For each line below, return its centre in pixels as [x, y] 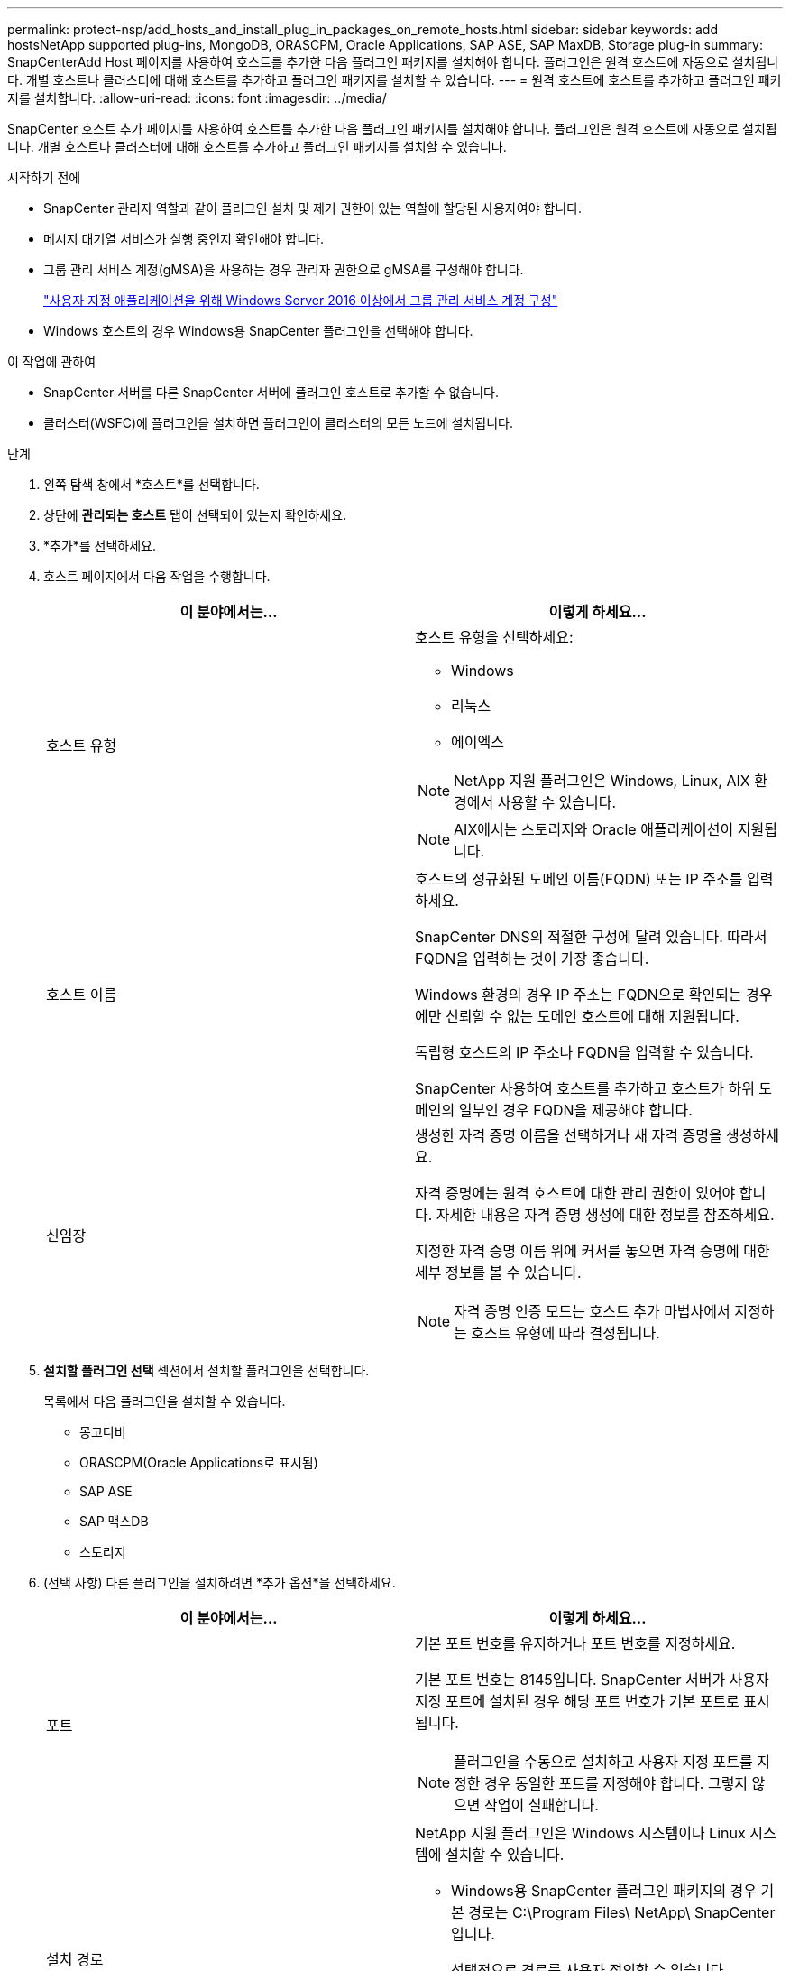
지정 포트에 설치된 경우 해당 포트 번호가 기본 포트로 [577, 1701]
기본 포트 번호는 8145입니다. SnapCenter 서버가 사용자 [592, 1680]
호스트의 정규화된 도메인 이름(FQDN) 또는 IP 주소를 [579, 879]
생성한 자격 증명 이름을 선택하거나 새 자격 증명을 [569, 1135]
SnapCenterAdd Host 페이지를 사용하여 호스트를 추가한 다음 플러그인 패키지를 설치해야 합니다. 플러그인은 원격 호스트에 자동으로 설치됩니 [393, 62]
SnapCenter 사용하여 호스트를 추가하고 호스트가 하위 [585, 1088]
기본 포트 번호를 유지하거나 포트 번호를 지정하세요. [575, 1643]
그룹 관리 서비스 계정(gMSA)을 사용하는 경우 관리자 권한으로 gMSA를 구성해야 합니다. [284, 269]
